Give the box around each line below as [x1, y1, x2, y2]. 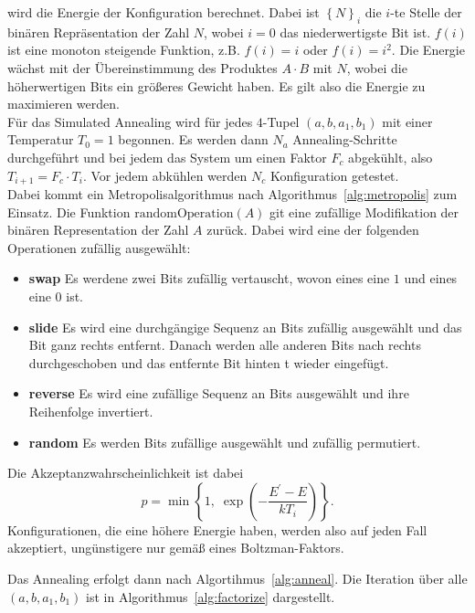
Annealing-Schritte [292, 130, 397, 149]
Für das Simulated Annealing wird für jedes [7, 111, 253, 131]
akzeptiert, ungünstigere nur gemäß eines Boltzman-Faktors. [7, 538, 344, 557]
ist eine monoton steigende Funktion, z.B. [7, 40, 240, 59]
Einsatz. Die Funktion [7, 202, 131, 221]
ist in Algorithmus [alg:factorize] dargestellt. [86, 587, 335, 606]
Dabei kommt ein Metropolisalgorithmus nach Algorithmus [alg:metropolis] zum [7, 185, 458, 203]
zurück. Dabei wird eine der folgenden [206, 220, 419, 239]
